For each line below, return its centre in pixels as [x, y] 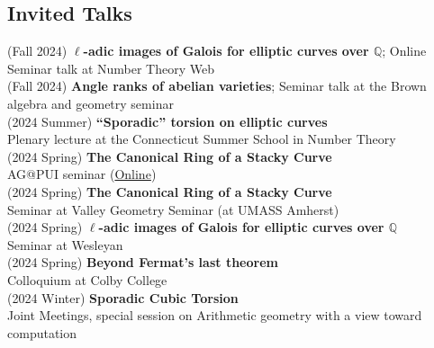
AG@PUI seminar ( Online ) [82, 174]
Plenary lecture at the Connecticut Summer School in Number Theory [202, 139]
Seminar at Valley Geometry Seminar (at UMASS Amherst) [173, 209]
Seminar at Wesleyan [65, 244]
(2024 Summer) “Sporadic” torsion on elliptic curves [167, 121]
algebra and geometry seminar [90, 103]
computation [42, 332]
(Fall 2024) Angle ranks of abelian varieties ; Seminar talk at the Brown [217, 86]
